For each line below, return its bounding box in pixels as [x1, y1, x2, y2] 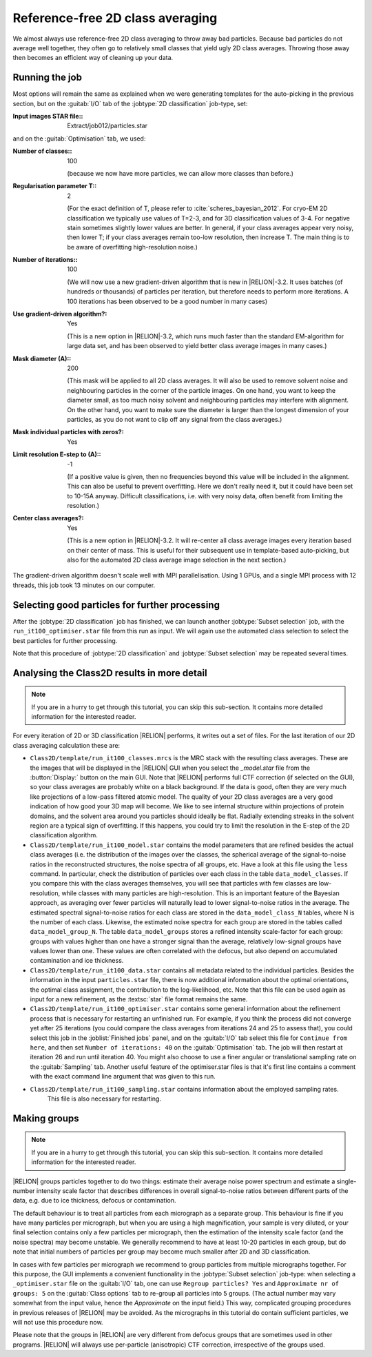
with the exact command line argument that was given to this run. [30, 1072, 216, 1081]
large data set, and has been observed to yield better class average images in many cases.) [67, 342, 327, 350]
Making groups [12, 1112, 79, 1124]
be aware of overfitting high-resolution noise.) [67, 243, 198, 251]
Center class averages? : [12, 514, 84, 522]
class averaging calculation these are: [12, 741, 121, 749]
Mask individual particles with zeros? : [12, 428, 124, 436]
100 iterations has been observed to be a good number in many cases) [67, 297, 268, 305]
